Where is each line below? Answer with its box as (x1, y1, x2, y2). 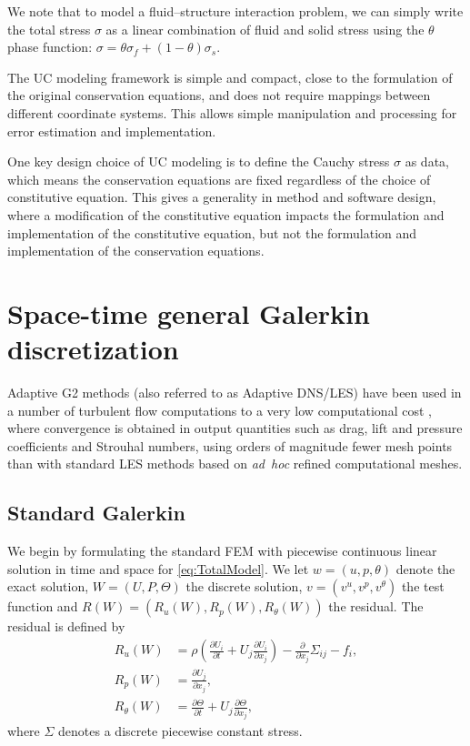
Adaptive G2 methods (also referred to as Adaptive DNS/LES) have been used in (7, 383, 462, 402)
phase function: (7, 37, 93, 56)
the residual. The (328, 597, 424, 616)
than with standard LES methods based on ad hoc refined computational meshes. (7, 454, 463, 473)
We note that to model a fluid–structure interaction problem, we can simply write (7, 2, 464, 20)
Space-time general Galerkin (7, 294, 370, 331)
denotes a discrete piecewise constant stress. (58, 721, 303, 741)
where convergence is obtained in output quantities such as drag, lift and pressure (7, 418, 463, 438)
